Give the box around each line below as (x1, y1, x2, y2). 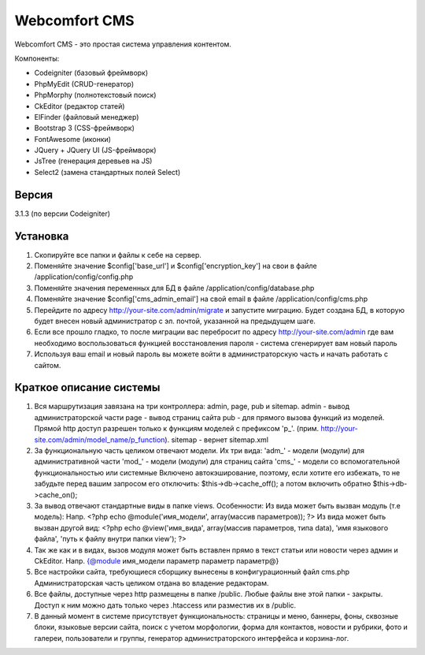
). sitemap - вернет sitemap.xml (164, 434, 269, 445)
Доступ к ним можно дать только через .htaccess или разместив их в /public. (34, 600, 297, 610)
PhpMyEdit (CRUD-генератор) (34, 79, 135, 88)
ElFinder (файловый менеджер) (34, 112, 139, 121)
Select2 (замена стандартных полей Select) (34, 167, 181, 177)
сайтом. (34, 360, 61, 370)
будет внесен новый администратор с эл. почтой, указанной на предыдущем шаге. (34, 316, 316, 326)
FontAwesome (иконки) (34, 134, 112, 143)
